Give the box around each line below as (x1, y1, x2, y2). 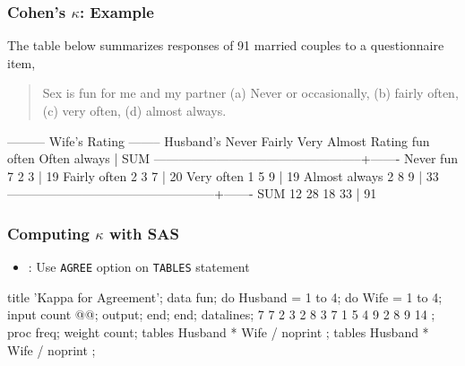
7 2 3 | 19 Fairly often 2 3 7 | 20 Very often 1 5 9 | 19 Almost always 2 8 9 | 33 (7, 166, 439, 185)
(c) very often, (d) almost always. (42, 101, 227, 119)
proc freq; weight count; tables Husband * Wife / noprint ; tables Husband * (7, 323, 429, 342)
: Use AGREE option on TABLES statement (28, 257, 250, 276)
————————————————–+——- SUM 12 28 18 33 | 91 (7, 184, 377, 203)
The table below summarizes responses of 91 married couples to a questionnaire (7, 36, 444, 55)
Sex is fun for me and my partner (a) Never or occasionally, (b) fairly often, (42, 83, 459, 102)
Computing (7, 222, 90, 244)
